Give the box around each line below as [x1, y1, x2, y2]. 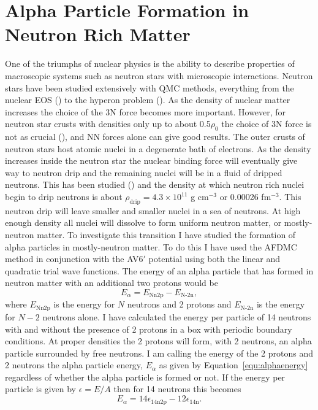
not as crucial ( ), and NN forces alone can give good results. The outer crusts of [5, 130, 305, 143]
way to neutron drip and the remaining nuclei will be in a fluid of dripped [5, 166, 282, 179]
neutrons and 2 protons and [127, 298, 232, 311]
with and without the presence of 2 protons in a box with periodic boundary [5, 322, 292, 335]
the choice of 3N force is [221, 117, 312, 130]
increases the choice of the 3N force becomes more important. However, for [5, 105, 286, 118]
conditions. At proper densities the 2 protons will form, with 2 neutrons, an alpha [5, 335, 312, 347]
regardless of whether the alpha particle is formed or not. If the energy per [5, 370, 286, 383]
